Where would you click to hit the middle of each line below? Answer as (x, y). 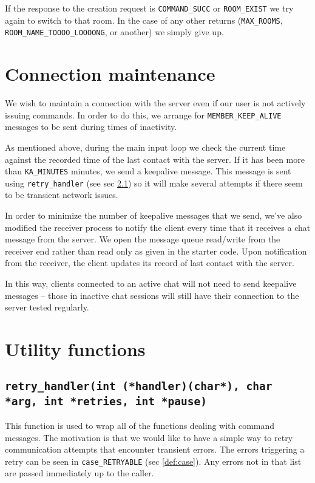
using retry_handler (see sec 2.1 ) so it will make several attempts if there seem (154, 183)
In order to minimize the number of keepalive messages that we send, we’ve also (154, 215)
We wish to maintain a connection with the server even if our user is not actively (155, 103)
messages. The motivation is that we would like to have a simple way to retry (149, 437)
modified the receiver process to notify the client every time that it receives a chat (158, 227)
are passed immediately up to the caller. (80, 473)
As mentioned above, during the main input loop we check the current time (145, 147)
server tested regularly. (47, 307)
